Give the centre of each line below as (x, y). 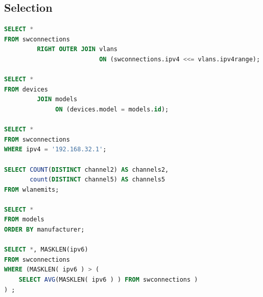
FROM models (24, 220)
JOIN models (57, 99)
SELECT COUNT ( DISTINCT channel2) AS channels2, (87, 169)
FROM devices (26, 89)
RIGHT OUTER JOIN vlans (77, 49)
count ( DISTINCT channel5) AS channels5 (98, 180)
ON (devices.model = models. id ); (112, 109)
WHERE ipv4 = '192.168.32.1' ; (55, 150)
